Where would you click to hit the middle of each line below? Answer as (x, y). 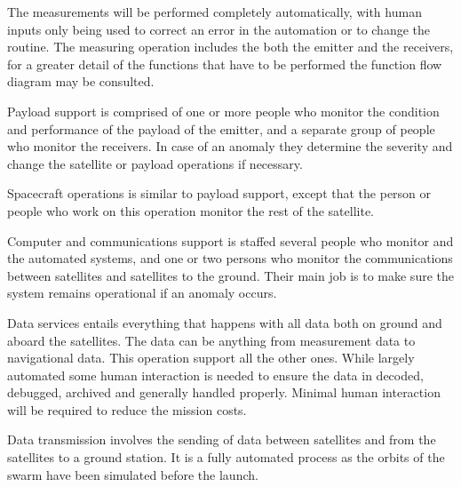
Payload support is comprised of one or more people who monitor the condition (223, 111)
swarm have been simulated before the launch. (133, 474)
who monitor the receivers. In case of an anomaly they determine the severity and (230, 146)
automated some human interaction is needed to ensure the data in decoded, (215, 375)
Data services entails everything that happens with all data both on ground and (225, 322)
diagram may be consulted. (81, 81)
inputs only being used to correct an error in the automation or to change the (219, 29)
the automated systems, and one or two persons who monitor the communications (230, 258)
